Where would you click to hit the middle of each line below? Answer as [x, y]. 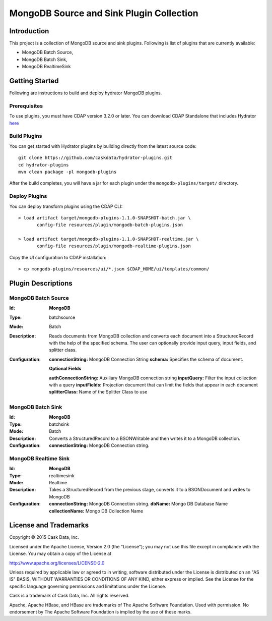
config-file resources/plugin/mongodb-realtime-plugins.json [114, 246]
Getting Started [34, 81]
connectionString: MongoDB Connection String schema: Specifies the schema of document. [146, 359]
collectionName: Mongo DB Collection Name [96, 511]
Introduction [29, 31]
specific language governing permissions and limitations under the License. [88, 586]
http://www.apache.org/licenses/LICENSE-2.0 [57, 563]
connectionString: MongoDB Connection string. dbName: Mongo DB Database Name [139, 504]
